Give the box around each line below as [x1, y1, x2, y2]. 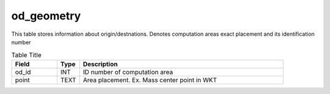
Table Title [11, 50, 42, 59]
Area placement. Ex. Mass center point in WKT [82, 76, 217, 84]
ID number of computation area [82, 67, 174, 76]
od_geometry [11, 9, 81, 22]
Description [82, 59, 118, 68]
